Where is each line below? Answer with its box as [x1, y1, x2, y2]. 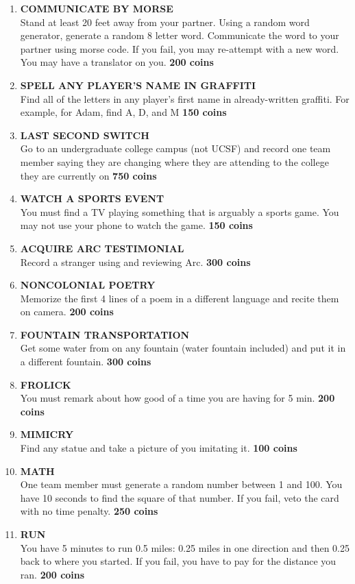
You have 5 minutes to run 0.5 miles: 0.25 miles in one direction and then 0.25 [20, 540, 350, 555]
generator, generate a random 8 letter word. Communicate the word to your [20, 28, 339, 42]
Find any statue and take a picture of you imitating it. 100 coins [20, 441, 297, 455]
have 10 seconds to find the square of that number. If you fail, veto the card [20, 490, 339, 504]
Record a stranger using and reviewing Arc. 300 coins [20, 254, 251, 269]
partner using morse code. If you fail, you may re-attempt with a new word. [20, 41, 339, 56]
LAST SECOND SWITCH [20, 127, 149, 142]
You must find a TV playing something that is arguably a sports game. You [20, 204, 339, 219]
